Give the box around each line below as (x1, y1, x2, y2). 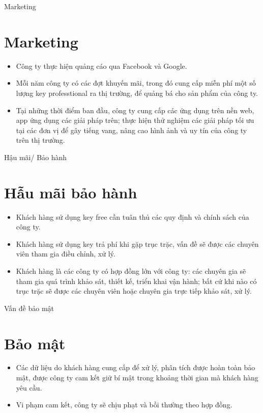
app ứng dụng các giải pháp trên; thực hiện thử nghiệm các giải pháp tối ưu (16, 115, 254, 125)
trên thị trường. (16, 135, 65, 145)
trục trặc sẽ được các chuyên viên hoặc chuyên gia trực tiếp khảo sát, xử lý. (16, 286, 252, 296)
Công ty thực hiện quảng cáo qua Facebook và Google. (16, 60, 187, 71)
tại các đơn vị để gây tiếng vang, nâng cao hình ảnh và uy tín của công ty (16, 124, 247, 135)
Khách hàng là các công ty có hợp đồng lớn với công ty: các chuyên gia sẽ (16, 265, 246, 276)
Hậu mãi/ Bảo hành (4, 151, 67, 162)
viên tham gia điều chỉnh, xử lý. (16, 248, 115, 259)
